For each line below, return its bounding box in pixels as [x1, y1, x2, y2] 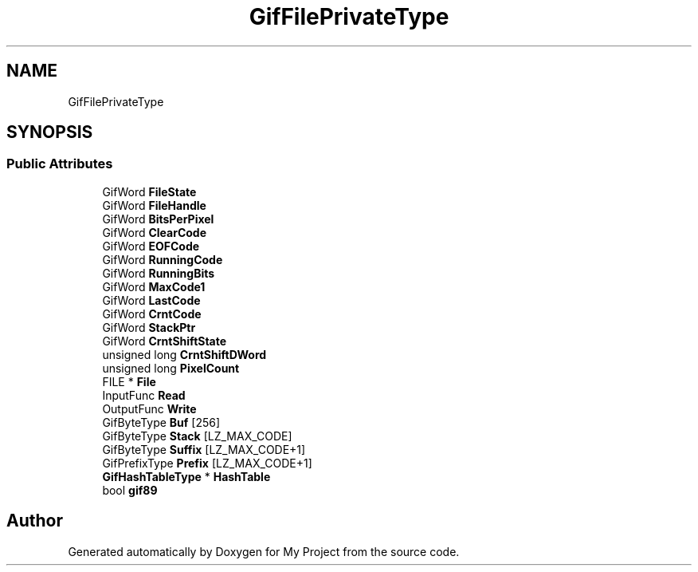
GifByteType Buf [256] [102, 415, 221, 429]
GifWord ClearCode [102, 225, 207, 239]
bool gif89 [102, 483, 158, 497]
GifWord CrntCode [102, 306, 202, 321]
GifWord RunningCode [102, 252, 223, 266]
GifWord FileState [102, 184, 197, 199]
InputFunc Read [102, 388, 186, 402]
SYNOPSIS [6, 122, 93, 143]
